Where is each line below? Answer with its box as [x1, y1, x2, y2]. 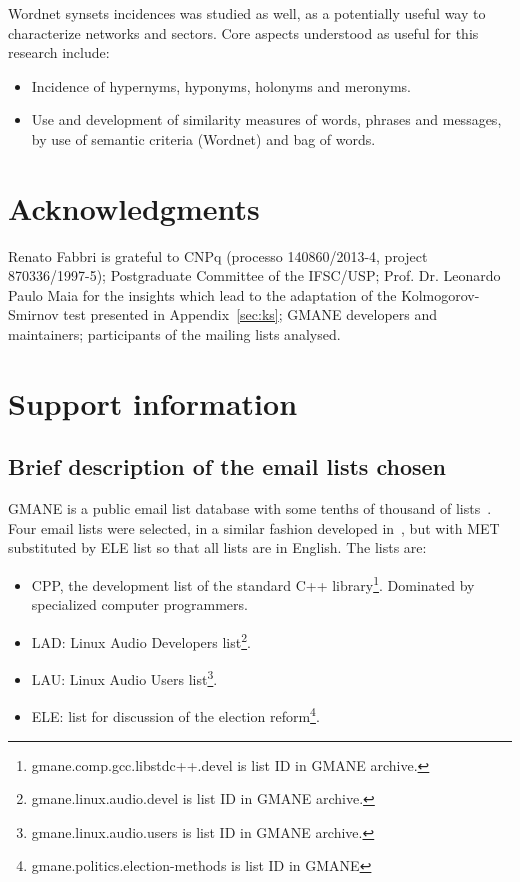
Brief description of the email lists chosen [8, 451, 446, 482]
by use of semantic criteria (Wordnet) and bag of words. [31, 128, 376, 149]
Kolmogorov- [401, 284, 480, 305]
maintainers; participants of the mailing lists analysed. [8, 324, 341, 345]
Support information [8, 382, 298, 423]
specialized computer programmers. [31, 594, 248, 615]
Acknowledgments [8, 187, 260, 228]
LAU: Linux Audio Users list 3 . [31, 666, 218, 689]
